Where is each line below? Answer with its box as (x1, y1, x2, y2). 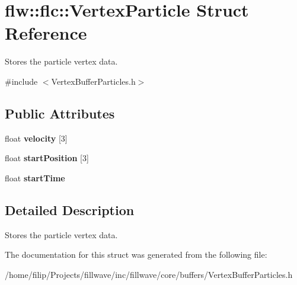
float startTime (5, 171, 65, 184)
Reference (5, 21, 87, 45)
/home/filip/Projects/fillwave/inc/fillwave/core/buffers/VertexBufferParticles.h (5, 268, 293, 280)
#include (5, 75, 38, 87)
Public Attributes (5, 104, 115, 122)
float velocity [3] (5, 132, 68, 144)
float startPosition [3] (5, 152, 89, 164)
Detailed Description (5, 200, 135, 219)
